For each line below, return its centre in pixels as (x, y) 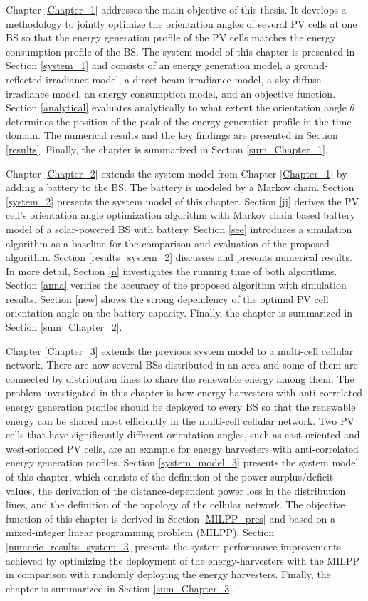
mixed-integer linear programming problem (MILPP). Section (140, 532)
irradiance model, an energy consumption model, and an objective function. (171, 93)
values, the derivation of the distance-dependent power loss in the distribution (176, 490)
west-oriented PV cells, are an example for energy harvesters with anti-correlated (182, 448)
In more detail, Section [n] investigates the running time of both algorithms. (172, 271)
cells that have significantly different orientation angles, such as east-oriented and (183, 435)
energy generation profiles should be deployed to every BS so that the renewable (181, 407)
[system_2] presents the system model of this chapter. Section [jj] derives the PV (183, 201)
